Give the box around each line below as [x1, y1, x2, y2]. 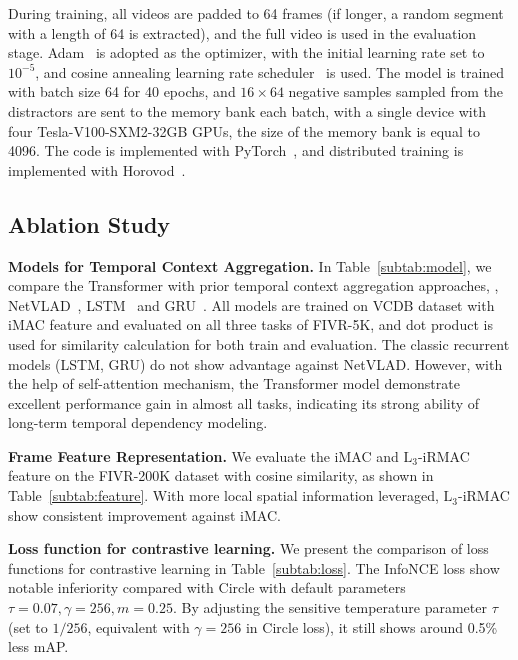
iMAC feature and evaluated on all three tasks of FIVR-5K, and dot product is [8, 314, 493, 335]
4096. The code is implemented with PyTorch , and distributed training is [8, 140, 464, 161]
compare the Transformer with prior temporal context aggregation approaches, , [8, 275, 499, 296]
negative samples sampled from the [288, 81, 504, 102]
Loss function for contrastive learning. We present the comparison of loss [8, 538, 489, 559]
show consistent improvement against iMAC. [8, 504, 281, 525]
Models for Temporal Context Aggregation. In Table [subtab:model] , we [8, 255, 492, 276]
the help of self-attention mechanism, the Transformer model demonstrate [8, 373, 460, 394]
